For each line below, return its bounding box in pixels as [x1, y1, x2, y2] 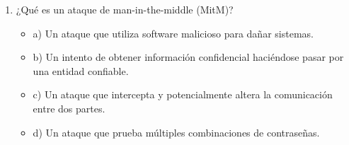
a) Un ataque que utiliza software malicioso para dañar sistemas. [33, 25, 314, 40]
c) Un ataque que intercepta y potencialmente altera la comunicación [33, 87, 333, 102]
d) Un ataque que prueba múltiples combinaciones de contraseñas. [33, 124, 320, 139]
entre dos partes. [33, 100, 105, 115]
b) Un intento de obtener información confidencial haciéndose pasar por [33, 50, 344, 64]
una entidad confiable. [33, 63, 129, 78]
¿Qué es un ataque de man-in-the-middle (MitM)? [16, 2, 234, 16]
